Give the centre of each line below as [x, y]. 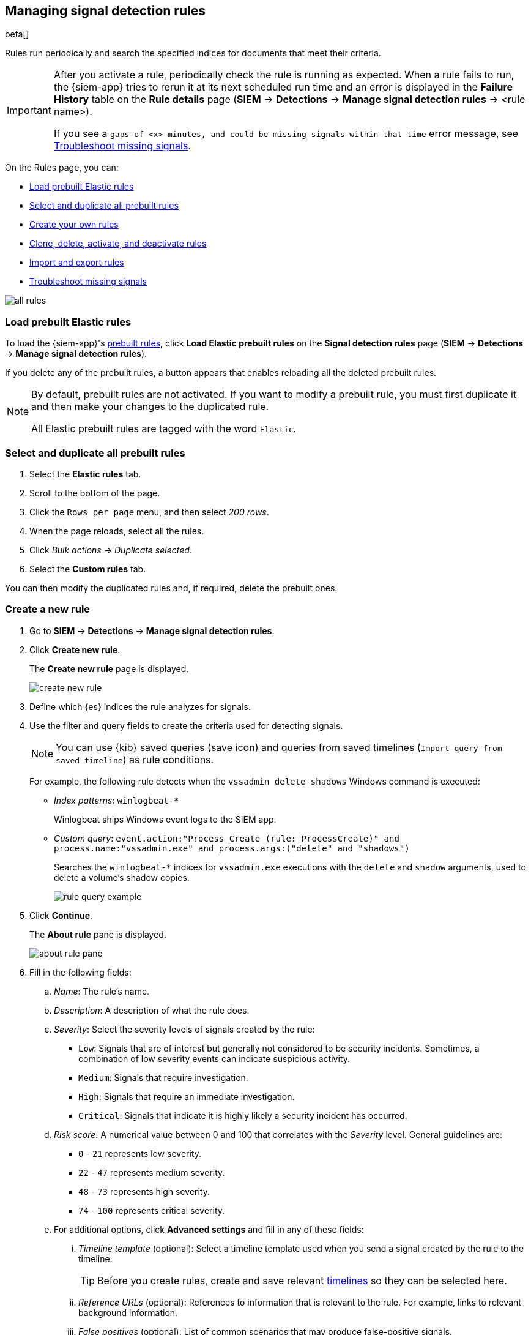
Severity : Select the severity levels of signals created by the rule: [184, 1029]
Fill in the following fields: [80, 972]
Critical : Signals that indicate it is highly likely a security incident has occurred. [243, 1115]
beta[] [17, 34]
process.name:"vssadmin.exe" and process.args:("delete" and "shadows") [232, 848]
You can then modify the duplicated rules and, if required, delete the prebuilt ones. [171, 588]
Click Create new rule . [75, 649]
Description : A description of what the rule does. [152, 1010]
